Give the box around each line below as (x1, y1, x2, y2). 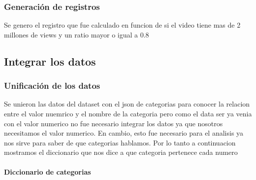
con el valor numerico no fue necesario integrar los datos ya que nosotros (4, 118, 223, 128)
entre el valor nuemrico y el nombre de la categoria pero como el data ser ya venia (4, 108, 252, 118)
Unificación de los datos (4, 79, 100, 92)
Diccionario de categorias (4, 166, 91, 177)
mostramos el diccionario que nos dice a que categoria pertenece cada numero (4, 147, 238, 157)
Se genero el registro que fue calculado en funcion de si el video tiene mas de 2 (4, 20, 241, 30)
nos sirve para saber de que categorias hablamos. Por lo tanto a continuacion (4, 137, 236, 147)
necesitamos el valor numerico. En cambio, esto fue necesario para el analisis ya (4, 128, 244, 138)
